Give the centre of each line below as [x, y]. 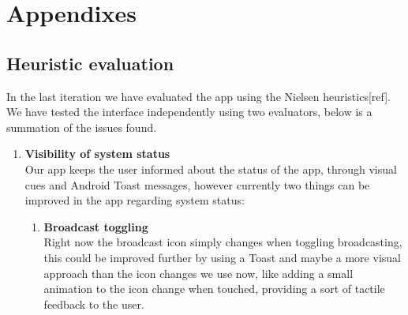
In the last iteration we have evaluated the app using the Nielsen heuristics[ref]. [198, 96]
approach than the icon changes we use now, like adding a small [198, 273]
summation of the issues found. [82, 127]
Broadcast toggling [96, 226]
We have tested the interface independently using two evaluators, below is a [189, 112]
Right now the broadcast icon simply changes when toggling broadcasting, [223, 242]
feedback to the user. [94, 304]
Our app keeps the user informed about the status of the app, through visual [211, 169]
